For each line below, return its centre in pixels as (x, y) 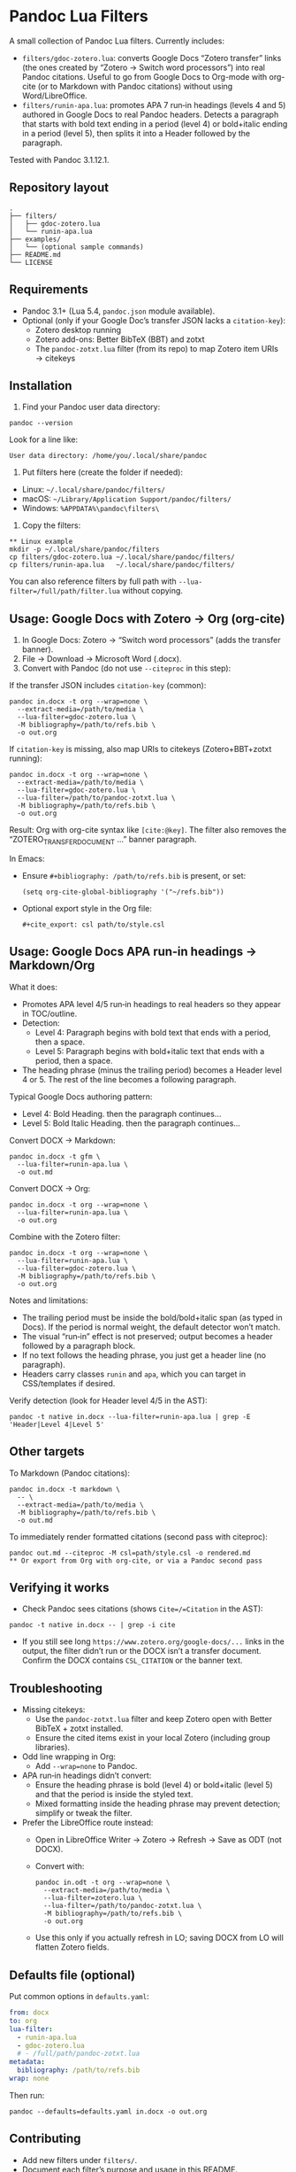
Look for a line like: (43, 439)
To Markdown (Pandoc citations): (70, 1473)
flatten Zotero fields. (72, 1947)
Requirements (49, 290)
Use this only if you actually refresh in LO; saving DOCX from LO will (159, 1938)
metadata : (27, 2062)
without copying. (153, 591)
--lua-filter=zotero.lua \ (93, 1898)
